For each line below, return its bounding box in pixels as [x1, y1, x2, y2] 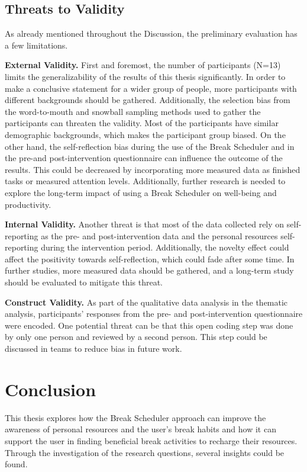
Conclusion [5, 377, 96, 401]
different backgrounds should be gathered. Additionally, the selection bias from [5, 94, 290, 106]
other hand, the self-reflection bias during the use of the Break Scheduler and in [5, 140, 295, 152]
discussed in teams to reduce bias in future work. [5, 342, 182, 355]
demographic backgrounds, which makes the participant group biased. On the [5, 128, 286, 140]
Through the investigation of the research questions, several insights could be [5, 446, 285, 458]
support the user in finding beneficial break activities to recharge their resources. [5, 434, 298, 447]
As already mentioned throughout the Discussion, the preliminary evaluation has [5, 27, 298, 40]
